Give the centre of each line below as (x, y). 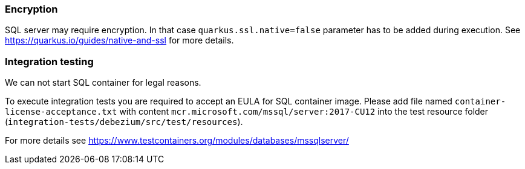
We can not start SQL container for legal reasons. (103, 83)
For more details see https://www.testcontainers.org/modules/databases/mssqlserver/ (177, 141)
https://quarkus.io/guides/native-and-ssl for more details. (119, 40)
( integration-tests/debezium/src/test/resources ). (124, 122)
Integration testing (49, 61)
